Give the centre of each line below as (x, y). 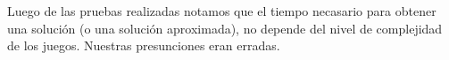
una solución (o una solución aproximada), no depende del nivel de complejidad (225, 28)
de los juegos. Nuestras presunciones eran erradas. (144, 45)
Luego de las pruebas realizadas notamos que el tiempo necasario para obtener (222, 11)
